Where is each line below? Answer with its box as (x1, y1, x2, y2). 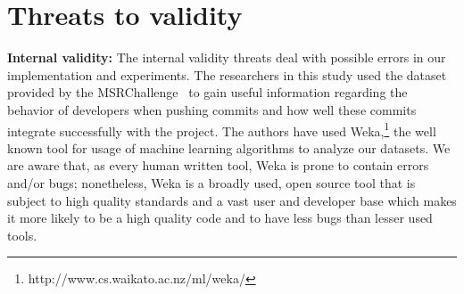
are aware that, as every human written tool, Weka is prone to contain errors (7, 156, 429, 175)
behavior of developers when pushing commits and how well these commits (7, 100, 417, 118)
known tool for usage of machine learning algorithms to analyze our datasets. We (7, 138, 451, 157)
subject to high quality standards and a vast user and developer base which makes (7, 191, 457, 209)
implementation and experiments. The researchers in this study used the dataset (7, 65, 447, 84)
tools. (7, 225, 37, 244)
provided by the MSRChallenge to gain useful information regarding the (7, 83, 408, 102)
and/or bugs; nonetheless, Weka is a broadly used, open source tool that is (7, 173, 416, 192)
